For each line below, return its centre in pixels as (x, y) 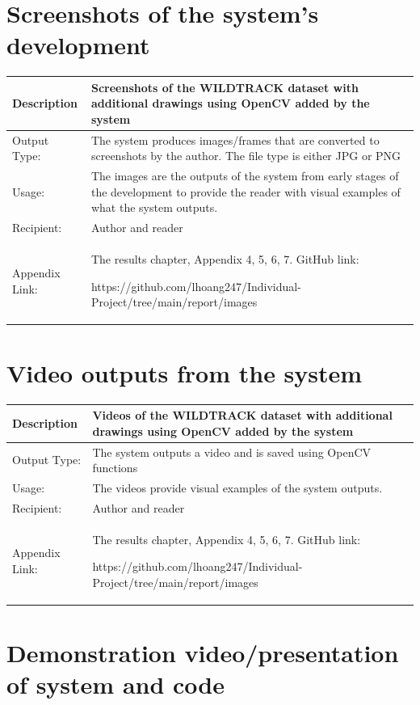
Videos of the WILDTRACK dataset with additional (242, 415)
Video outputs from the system (185, 372)
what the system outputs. (154, 207)
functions (115, 468)
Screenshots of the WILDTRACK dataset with (225, 87)
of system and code (116, 684)
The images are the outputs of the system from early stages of (245, 176)
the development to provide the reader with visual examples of (246, 191)
